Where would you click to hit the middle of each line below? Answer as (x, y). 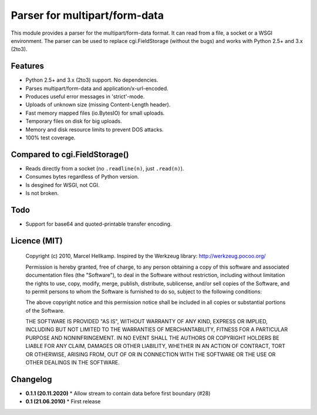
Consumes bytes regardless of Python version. (82, 177)
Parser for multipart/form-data (87, 15)
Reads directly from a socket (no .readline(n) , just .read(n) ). (105, 168)
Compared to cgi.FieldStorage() (70, 154)
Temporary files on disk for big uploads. (74, 121)
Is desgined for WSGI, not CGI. (63, 185)
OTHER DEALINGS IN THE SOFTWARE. (73, 363)
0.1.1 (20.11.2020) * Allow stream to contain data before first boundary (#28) (118, 393)
